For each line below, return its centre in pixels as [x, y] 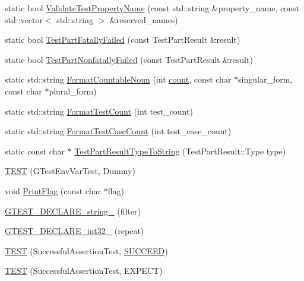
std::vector [24, 19]
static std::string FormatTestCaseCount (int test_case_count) [118, 131]
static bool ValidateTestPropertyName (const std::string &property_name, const [152, 8]
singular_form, [265, 79]
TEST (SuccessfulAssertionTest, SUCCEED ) [86, 250]
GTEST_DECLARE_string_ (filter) [73, 211]
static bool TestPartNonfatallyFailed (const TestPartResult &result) [129, 59]
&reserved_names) [144, 19]
